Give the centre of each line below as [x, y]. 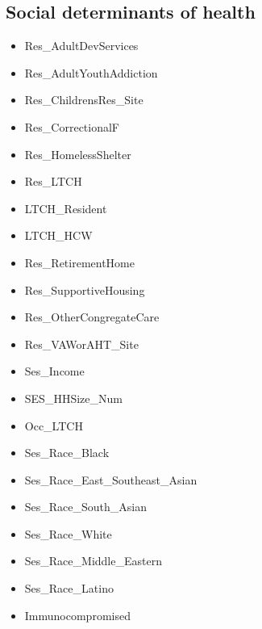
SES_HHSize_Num [73, 398]
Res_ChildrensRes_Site [84, 100]
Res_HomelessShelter [78, 154]
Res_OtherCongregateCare [92, 317]
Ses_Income [54, 371]
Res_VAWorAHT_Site [81, 344]
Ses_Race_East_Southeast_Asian [111, 479]
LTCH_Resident [66, 208]
